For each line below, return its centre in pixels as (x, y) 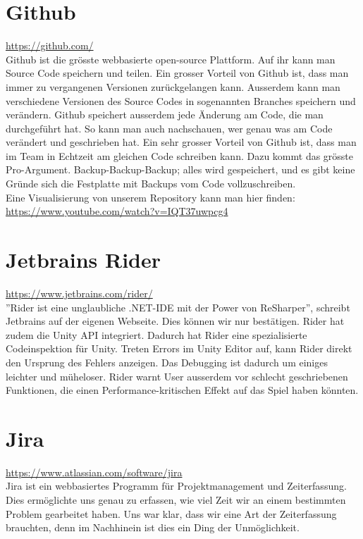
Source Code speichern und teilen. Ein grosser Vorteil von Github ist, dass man (177, 73)
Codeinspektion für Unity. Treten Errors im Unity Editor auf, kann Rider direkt (179, 348)
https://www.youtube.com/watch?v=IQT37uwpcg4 (117, 211)
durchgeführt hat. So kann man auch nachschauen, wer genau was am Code (169, 128)
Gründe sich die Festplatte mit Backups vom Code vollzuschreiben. (151, 184)
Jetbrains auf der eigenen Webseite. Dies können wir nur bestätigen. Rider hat (175, 321)
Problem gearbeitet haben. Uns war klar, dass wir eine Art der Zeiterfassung (171, 513)
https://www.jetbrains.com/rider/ (79, 293)
